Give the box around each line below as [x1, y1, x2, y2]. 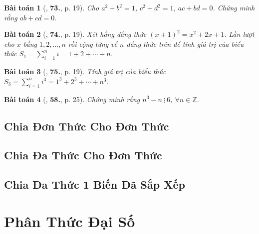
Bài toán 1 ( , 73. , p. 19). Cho [4, 2, 99, 12]
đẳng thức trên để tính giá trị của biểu [126, 38, 244, 49]
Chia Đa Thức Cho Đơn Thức [4, 147, 162, 163]
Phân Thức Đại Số [4, 211, 135, 231]
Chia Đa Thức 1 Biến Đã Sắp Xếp [4, 177, 185, 192]
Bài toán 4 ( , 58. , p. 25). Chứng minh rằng [4, 94, 140, 104]
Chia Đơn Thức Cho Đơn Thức [4, 118, 169, 133]
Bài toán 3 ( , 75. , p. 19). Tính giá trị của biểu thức [4, 66, 166, 77]
